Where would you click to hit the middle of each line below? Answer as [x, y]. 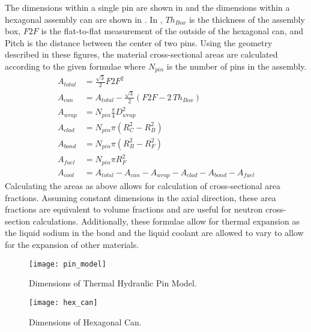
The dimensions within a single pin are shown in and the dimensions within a [147, 7]
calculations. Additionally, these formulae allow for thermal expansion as [166, 221]
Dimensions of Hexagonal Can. [85, 321]
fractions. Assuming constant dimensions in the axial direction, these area [140, 197]
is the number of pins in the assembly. [237, 66]
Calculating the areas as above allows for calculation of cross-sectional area [143, 186]
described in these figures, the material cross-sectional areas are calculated [141, 54]
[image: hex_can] [63, 302]
